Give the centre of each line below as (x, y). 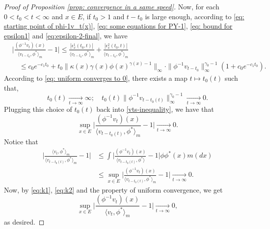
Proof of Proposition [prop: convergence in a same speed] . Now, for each (112, 6)
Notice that (21, 141)
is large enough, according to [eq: (195, 16)
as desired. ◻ (24, 222)
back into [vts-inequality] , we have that (155, 109)
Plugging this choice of (38, 109)
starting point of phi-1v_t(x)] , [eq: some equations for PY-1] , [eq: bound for (118, 26)
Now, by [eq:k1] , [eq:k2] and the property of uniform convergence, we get (113, 189)
